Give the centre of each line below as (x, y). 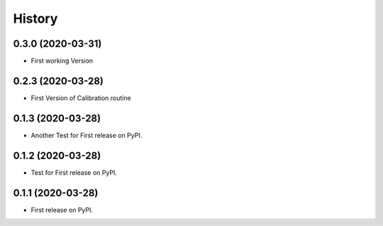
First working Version (62, 61)
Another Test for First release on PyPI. (87, 135)
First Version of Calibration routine (81, 98)
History (35, 18)
